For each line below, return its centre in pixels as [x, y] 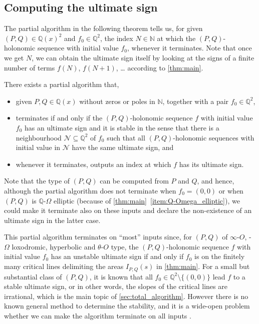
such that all [126, 137]
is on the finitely [220, 256]
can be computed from [134, 181]
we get [14, 57]
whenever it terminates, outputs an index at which [93, 164]
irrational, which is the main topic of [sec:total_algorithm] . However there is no [126, 296]
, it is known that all [121, 276]
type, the [125, 246]
